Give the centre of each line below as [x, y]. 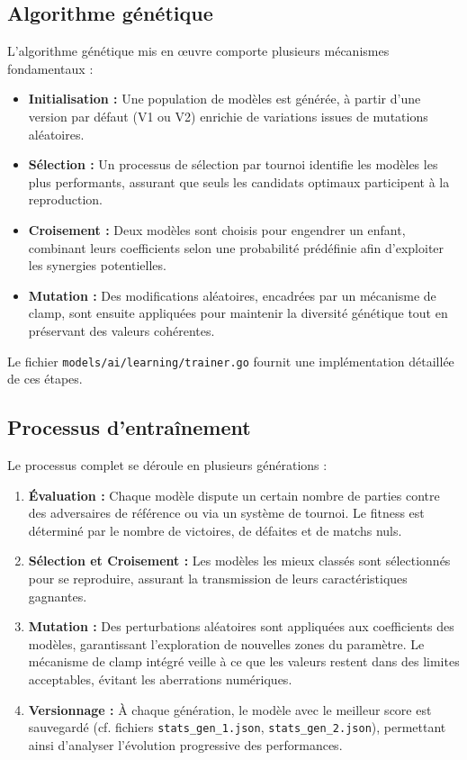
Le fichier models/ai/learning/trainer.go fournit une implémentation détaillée [231, 361]
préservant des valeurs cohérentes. [121, 330]
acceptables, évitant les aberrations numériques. [160, 679]
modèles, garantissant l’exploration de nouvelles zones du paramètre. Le [226, 643]
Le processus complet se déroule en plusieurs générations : [167, 464]
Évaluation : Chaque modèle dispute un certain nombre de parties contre [234, 495]
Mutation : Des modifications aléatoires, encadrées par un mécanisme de [232, 295]
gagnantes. [58, 596]
